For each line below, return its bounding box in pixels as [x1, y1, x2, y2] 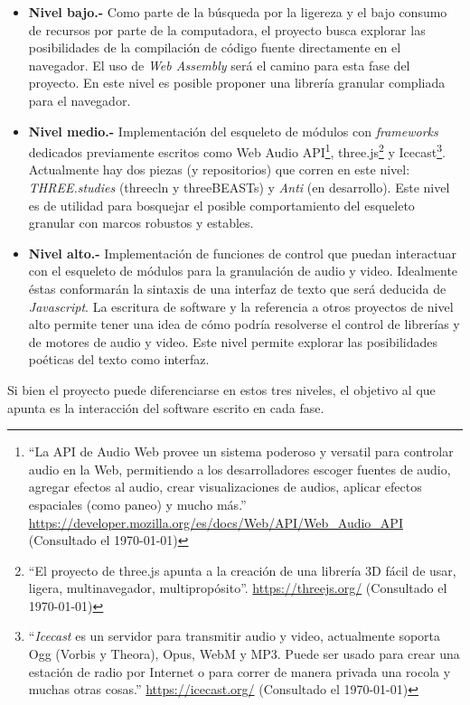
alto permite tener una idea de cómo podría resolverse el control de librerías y [28, 315, 460, 334]
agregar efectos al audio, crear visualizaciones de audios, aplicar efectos [28, 477, 422, 496]
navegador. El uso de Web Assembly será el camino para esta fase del [28, 55, 410, 74]
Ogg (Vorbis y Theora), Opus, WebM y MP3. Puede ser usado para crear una [28, 644, 460, 663]
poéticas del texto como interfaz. [28, 350, 210, 369]
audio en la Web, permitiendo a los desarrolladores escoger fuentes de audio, [28, 459, 451, 478]
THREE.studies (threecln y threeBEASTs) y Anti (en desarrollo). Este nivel [28, 178, 450, 196]
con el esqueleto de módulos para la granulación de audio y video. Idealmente [28, 261, 458, 280]
